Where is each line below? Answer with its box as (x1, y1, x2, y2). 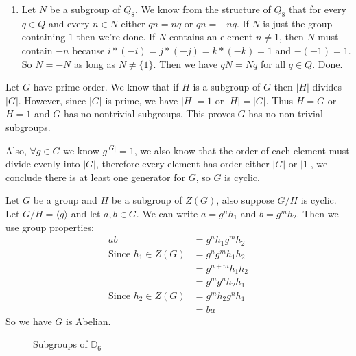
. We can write (136, 206, 198, 220)
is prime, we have (105, 93, 178, 107)
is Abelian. (65, 313, 111, 328)
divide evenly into (5, 156, 80, 171)
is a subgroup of (193, 80, 261, 94)
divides (312, 80, 342, 94)
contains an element (169, 29, 253, 44)
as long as (73, 56, 116, 71)
